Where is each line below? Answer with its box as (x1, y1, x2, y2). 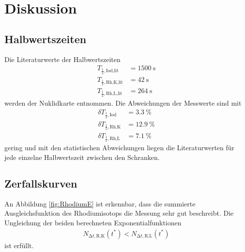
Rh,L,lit (106, 91, 122, 96)
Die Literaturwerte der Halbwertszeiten (4, 54, 121, 64)
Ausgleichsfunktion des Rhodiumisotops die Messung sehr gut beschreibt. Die (4, 208, 234, 218)
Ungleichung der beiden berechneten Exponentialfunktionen (4, 218, 182, 228)
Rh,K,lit (106, 79, 123, 85)
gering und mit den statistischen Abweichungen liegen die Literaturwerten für (4, 142, 235, 153)
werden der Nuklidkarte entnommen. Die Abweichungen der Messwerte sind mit (4, 97, 242, 108)
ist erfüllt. (4, 240, 34, 250)
